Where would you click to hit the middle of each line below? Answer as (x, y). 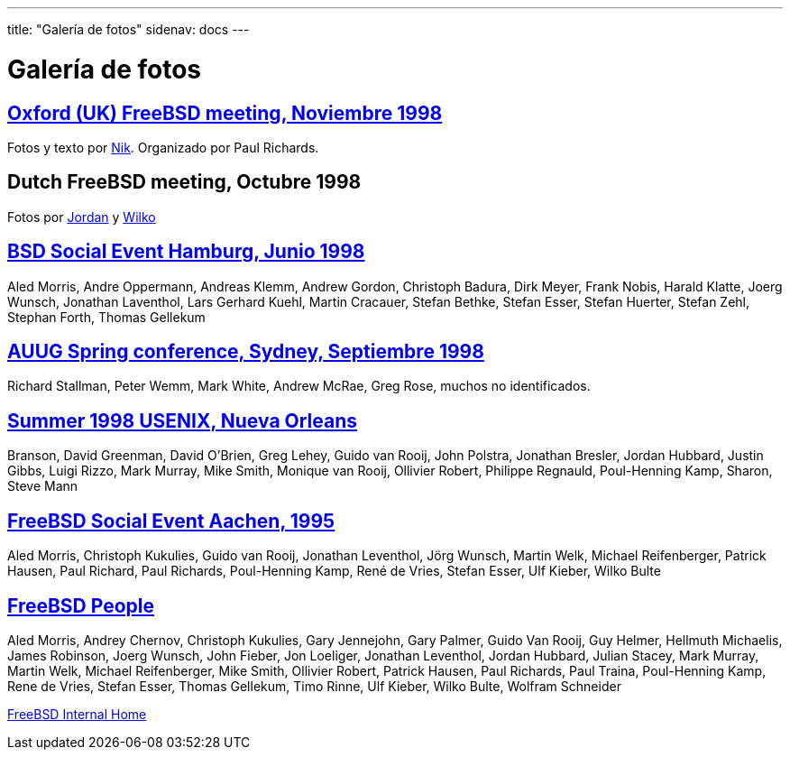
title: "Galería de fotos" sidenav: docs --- (129, 29)
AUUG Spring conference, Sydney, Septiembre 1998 (246, 352)
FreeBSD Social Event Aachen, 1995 (171, 521)
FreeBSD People (81, 605)
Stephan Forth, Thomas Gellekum (106, 317)
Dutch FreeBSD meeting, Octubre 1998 (184, 182)
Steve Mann (43, 486)
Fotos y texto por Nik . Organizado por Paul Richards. (163, 147)
